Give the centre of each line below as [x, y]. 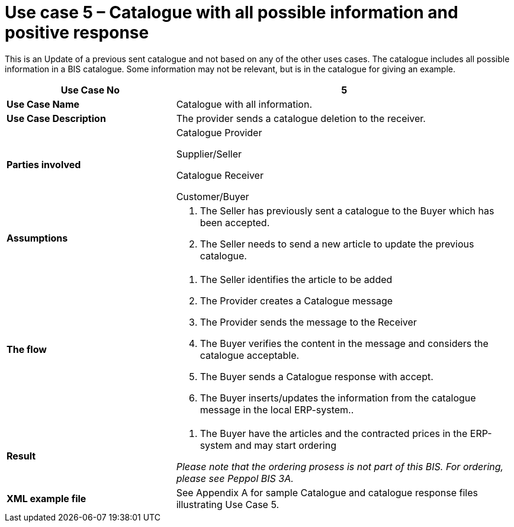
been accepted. [235, 222]
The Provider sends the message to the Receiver [308, 322]
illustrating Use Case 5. [228, 504]
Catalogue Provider [219, 132]
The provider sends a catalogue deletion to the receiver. [301, 118]
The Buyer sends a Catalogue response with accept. [317, 376]
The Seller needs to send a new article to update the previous [337, 244]
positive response [77, 33]
